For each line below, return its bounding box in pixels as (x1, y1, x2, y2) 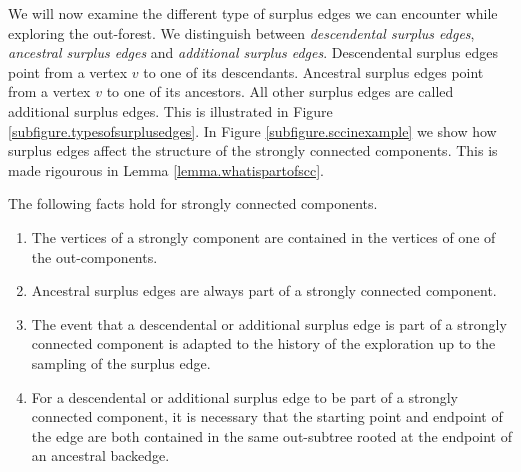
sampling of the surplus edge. (31, 352, 211, 373)
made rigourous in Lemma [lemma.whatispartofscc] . (8, 159, 324, 180)
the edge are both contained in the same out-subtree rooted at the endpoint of (31, 425, 512, 446)
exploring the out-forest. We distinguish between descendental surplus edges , (8, 22, 475, 43)
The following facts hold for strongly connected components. (8, 193, 378, 214)
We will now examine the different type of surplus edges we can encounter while (8, 3, 498, 23)
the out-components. (31, 246, 158, 267)
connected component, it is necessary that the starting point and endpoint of (31, 406, 503, 427)
